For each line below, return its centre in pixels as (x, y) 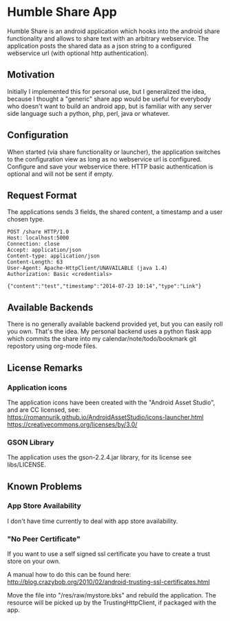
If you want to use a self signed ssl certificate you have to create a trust (108, 554)
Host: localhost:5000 (38, 238)
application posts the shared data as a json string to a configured (99, 46)
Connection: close (33, 244)
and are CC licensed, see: (44, 410)
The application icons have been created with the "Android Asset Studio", (111, 402)
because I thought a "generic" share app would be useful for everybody (109, 99)
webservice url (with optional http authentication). (78, 53)
